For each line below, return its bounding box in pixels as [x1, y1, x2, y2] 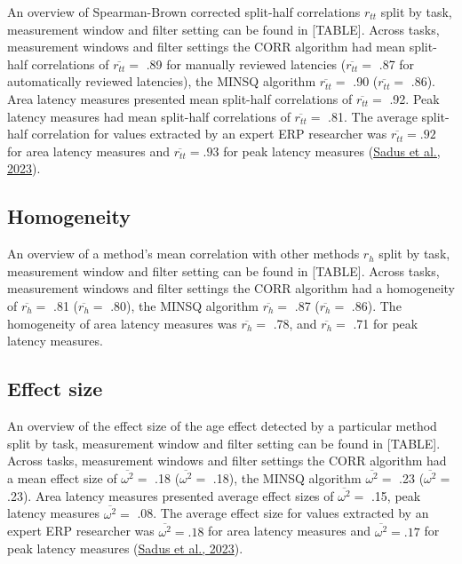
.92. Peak [389, 89, 440, 107]
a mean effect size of [7, 468, 117, 487]
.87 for [378, 54, 415, 73]
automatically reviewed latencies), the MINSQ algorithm [7, 72, 316, 91]
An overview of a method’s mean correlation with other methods [7, 244, 360, 263]
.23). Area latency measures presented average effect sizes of [7, 486, 334, 504]
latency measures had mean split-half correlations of [7, 107, 291, 125]
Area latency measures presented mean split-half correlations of [7, 89, 353, 107]
